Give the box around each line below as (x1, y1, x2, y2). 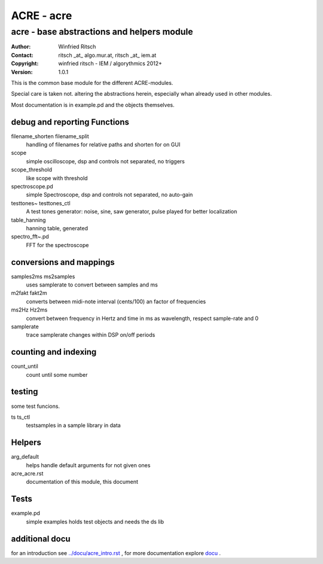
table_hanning (11, 216, 46, 224)
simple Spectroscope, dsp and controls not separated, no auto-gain (26, 191, 193, 199)
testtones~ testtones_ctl (11, 199, 71, 206)
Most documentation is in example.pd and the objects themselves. (11, 101, 175, 108)
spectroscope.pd (11, 182, 53, 190)
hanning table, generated (26, 224, 88, 231)
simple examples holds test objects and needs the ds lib (26, 518, 164, 525)
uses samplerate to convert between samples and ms (26, 281, 158, 288)
